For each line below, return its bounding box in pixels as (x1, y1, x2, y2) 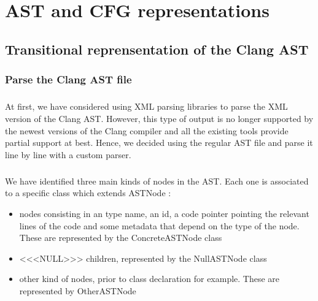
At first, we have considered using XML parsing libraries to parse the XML (5, 100, 288, 113)
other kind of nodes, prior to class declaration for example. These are (19, 272, 280, 285)
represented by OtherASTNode (19, 284, 136, 297)
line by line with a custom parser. (5, 148, 131, 161)
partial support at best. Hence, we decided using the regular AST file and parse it (5, 136, 313, 149)
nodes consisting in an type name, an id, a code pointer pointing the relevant (19, 207, 309, 219)
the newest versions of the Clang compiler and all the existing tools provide (5, 124, 289, 137)
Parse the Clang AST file (5, 72, 132, 87)
